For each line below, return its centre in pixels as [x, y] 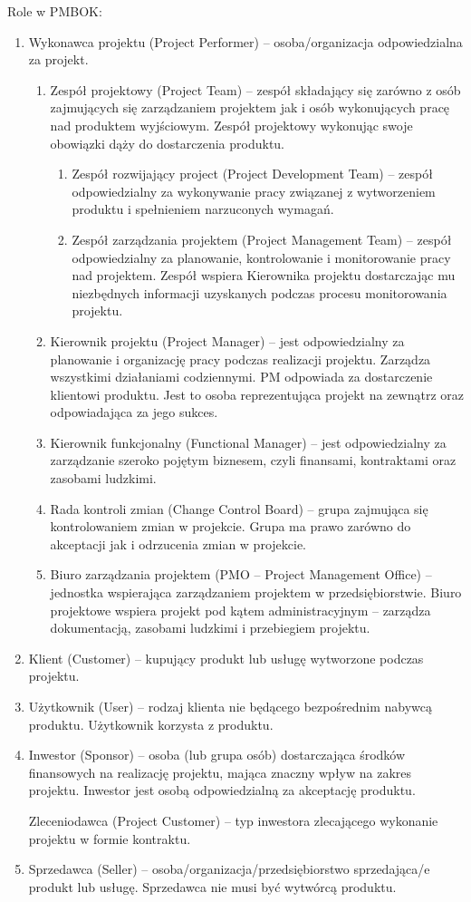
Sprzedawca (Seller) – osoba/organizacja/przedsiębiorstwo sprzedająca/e [229, 869]
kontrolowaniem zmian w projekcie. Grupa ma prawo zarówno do [231, 526]
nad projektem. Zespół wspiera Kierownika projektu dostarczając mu [264, 275]
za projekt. [58, 59]
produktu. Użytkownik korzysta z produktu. [151, 724]
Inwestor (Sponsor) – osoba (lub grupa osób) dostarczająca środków [217, 755]
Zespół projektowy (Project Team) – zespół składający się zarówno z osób [255, 89]
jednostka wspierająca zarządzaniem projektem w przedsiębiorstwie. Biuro [256, 592]
